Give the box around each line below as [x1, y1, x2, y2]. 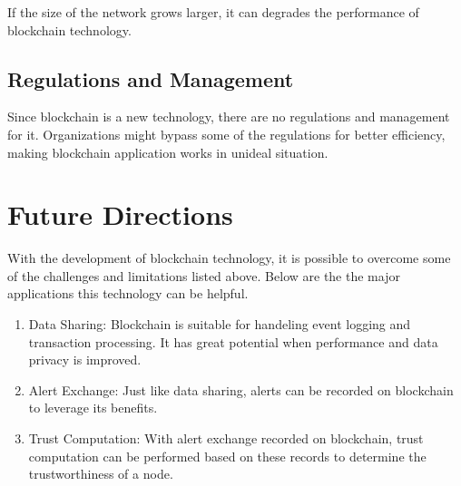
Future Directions [7, 196, 233, 233]
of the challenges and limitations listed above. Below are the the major [7, 266, 400, 285]
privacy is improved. [28, 350, 142, 369]
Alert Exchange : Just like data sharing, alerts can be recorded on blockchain [28, 380, 454, 399]
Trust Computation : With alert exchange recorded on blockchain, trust [28, 429, 424, 448]
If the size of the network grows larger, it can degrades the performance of [7, 3, 419, 21]
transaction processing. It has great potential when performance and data [28, 332, 438, 351]
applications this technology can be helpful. [7, 284, 249, 303]
